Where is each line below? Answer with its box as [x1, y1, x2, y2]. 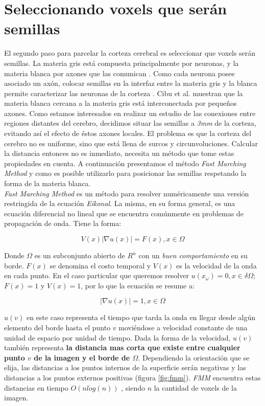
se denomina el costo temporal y [50, 260, 151, 270]
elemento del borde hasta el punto [4, 322, 111, 332]
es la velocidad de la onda [176, 260, 257, 270]
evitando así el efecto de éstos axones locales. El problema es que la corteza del [4, 128, 252, 139]
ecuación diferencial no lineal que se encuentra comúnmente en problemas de [4, 208, 244, 218]
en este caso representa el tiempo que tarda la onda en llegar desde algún [26, 312, 255, 323]
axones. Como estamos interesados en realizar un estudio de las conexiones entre [4, 107, 256, 118]
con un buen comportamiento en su [138, 250, 248, 260]
